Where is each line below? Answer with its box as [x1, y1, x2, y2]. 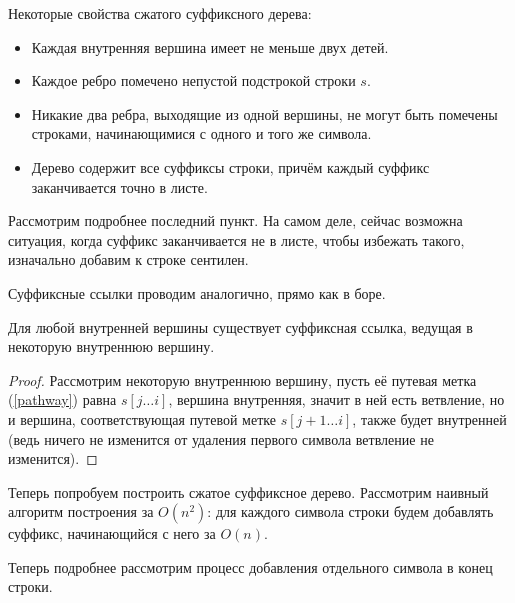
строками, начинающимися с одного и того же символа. [31, 123, 372, 144]
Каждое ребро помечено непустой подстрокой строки [31, 70, 356, 91]
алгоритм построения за [8, 501, 154, 522]
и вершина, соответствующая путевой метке [8, 408, 276, 429]
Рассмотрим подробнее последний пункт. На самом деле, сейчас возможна [8, 210, 463, 231]
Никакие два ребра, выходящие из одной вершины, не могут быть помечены [31, 103, 498, 124]
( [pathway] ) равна [8, 389, 117, 410]
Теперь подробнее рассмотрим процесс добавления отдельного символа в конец [8, 556, 493, 577]
